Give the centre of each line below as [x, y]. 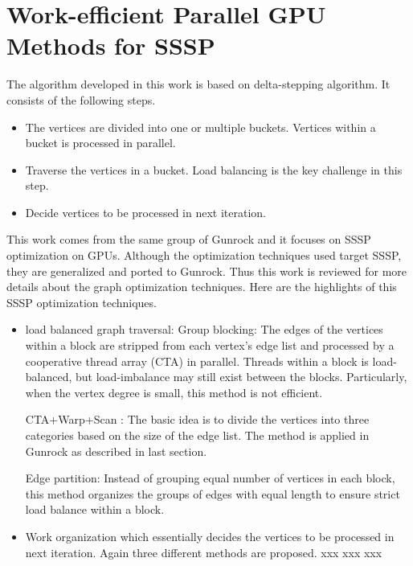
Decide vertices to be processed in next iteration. [145, 212]
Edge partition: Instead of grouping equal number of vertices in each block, [210, 478]
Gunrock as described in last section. [116, 451]
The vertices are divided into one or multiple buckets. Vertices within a [200, 127]
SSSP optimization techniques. [82, 302]
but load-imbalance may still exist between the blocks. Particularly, [241, 377]
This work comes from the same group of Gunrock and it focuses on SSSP [189, 239]
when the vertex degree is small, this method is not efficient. [174, 392]
